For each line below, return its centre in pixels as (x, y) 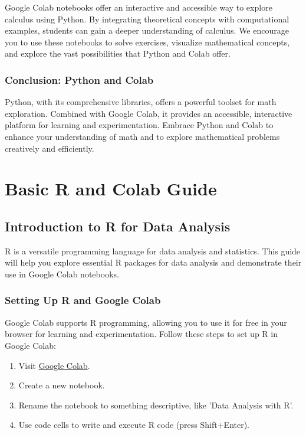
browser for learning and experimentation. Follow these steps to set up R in (141, 334)
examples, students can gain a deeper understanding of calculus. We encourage (147, 30)
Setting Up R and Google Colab (83, 300)
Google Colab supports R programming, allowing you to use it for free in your (146, 322)
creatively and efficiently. (50, 148)
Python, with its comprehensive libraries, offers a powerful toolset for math (141, 102)
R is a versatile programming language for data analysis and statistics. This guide (153, 251)
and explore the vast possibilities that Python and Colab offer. (118, 53)
